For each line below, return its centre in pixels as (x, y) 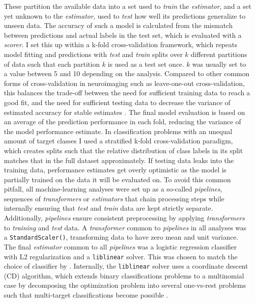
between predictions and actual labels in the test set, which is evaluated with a (123, 35)
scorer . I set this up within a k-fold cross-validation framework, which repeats (121, 44)
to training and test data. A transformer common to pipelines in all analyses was (125, 227)
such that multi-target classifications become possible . (86, 295)
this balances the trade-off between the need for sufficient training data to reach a (127, 93)
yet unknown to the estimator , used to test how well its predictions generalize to (125, 15)
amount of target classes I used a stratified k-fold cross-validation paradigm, (118, 141)
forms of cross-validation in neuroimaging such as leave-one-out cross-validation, (124, 83)
